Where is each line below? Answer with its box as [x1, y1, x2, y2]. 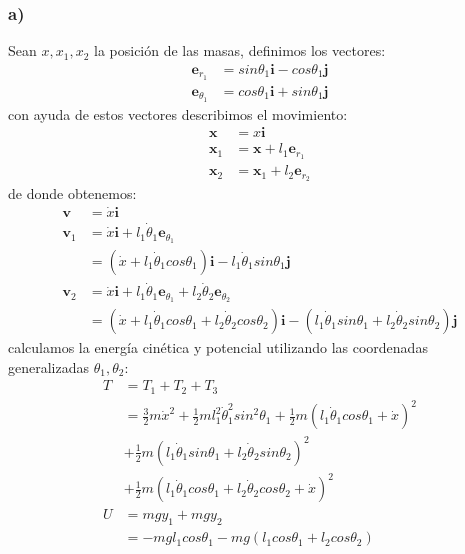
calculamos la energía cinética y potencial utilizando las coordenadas [8, 337, 428, 358]
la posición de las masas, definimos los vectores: [94, 40, 386, 61]
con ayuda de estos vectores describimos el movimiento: [8, 103, 348, 124]
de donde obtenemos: [8, 183, 137, 203]
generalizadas [8, 356, 90, 377]
